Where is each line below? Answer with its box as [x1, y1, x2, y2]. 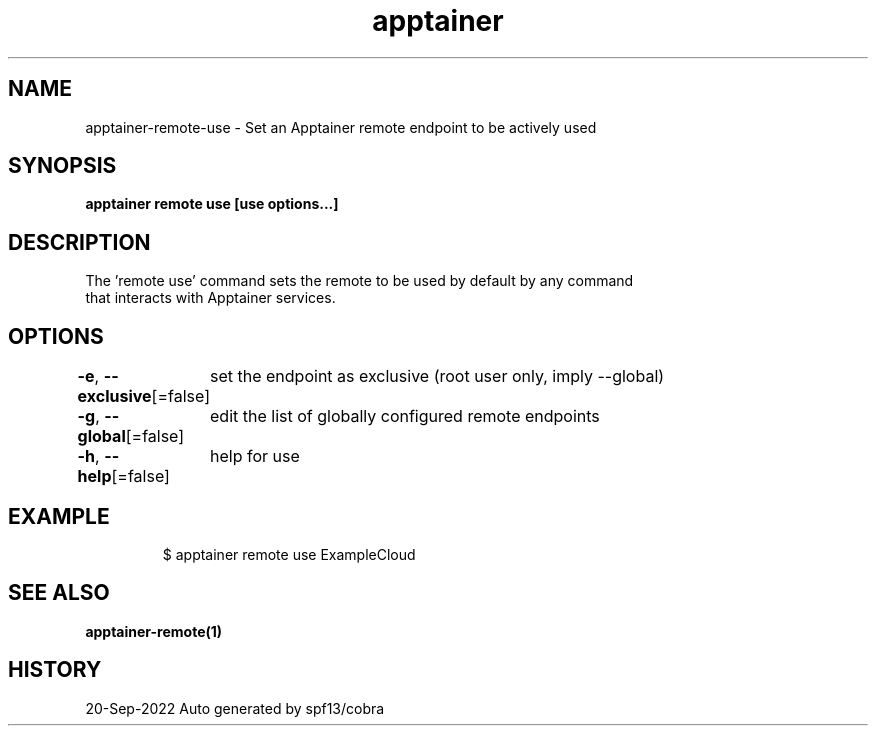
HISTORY [8, 657, 102, 683]
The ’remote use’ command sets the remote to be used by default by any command [85, 272, 634, 290]
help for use [210, 446, 300, 467]
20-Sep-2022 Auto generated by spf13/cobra [85, 699, 385, 717]
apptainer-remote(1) [85, 622, 223, 640]
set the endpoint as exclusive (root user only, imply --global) [210, 366, 665, 387]
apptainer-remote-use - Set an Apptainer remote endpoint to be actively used [85, 118, 597, 136]
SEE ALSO [8, 580, 110, 606]
